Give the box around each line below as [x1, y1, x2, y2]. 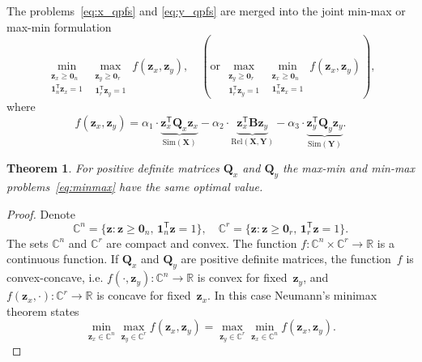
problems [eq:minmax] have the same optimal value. [6, 178, 263, 194]
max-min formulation [6, 18, 112, 35]
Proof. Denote [6, 205, 75, 222]
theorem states [6, 302, 79, 319]
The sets [6, 234, 49, 251]
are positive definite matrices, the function [181, 250, 391, 267]
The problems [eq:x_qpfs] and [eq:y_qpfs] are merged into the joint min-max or [6, 2, 406, 19]
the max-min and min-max [283, 160, 416, 177]
